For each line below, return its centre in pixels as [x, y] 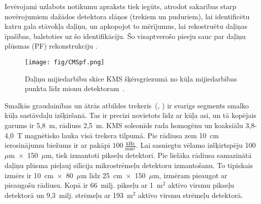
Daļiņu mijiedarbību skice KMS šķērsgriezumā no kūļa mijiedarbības [131, 78]
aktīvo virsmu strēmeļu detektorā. [191, 195]
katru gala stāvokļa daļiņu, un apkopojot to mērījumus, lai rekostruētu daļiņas [126, 26]
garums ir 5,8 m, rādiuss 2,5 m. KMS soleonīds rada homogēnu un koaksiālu [124, 125]
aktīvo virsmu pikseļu [201, 185]
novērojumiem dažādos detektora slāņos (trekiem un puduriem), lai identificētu [127, 16]
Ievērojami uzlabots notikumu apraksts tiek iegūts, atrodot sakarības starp [121, 6]
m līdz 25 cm [101, 175]
